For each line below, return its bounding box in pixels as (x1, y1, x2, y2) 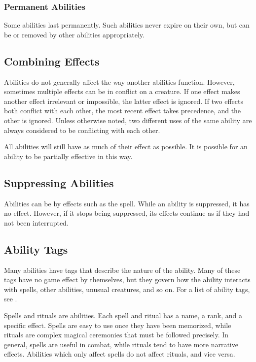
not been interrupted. (4, 217, 69, 228)
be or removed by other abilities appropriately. (4, 29, 145, 39)
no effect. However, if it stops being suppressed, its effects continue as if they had (4, 208, 250, 218)
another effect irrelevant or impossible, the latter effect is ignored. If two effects (4, 96, 244, 106)
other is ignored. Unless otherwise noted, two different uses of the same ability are (4, 115, 252, 125)
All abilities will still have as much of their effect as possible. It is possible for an (4, 141, 248, 152)
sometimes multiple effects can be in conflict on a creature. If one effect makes (4, 86, 240, 97)
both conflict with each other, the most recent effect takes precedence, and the (4, 105, 241, 116)
